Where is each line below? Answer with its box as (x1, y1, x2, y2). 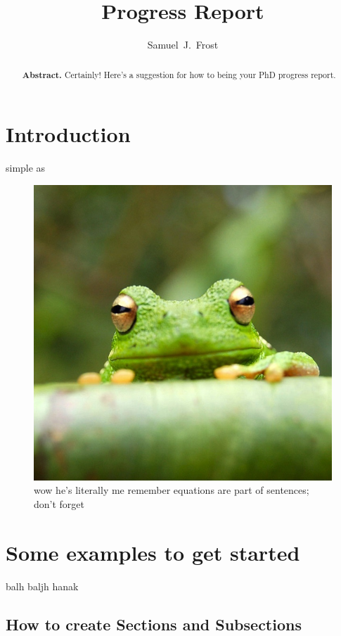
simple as (6, 160, 46, 175)
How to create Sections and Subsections (6, 613, 302, 635)
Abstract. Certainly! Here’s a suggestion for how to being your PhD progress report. (22, 68, 336, 81)
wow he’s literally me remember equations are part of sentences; (34, 483, 309, 497)
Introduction (6, 120, 131, 148)
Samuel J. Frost (147, 37, 219, 52)
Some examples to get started (6, 538, 300, 566)
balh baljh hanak (6, 578, 79, 593)
